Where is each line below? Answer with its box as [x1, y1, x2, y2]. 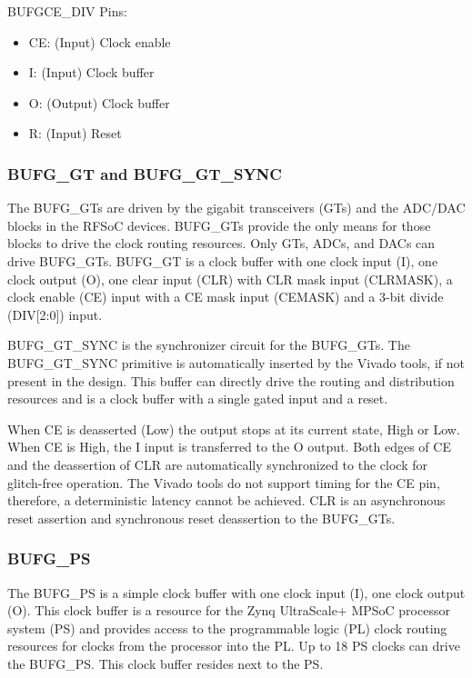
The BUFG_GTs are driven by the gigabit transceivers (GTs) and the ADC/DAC [7, 198, 466, 217]
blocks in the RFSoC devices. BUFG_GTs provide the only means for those [7, 215, 431, 234]
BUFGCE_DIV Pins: [7, 2, 127, 20]
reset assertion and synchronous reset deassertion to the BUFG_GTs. [7, 508, 396, 527]
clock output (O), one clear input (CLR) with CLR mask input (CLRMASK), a [7, 269, 453, 288]
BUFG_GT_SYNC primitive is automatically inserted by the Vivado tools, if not [7, 353, 465, 372]
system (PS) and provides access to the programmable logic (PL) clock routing [7, 618, 447, 637]
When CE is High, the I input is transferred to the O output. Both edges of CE [7, 437, 451, 456]
